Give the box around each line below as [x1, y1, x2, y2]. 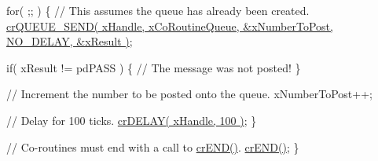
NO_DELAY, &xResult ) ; [6, 33, 133, 49]
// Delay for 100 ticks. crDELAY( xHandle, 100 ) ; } [6, 112, 257, 128]
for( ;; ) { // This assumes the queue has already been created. [6, 2, 310, 18]
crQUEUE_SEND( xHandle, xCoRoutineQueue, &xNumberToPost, [6, 17, 333, 34]
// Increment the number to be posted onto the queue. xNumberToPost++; [6, 86, 372, 102]
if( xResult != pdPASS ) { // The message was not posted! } [6, 59, 301, 75]
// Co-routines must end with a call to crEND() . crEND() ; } [6, 138, 299, 155]
